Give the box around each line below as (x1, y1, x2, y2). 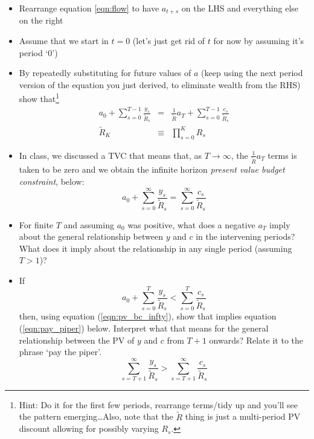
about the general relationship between (19, 230, 163, 243)
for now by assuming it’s (213, 34, 304, 47)
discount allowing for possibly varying (19, 422, 159, 435)
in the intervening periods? (196, 230, 295, 243)
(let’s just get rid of (132, 34, 205, 47)
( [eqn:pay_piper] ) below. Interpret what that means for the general (19, 321, 269, 334)
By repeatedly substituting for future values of (19, 66, 191, 79)
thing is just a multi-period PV (185, 410, 301, 423)
